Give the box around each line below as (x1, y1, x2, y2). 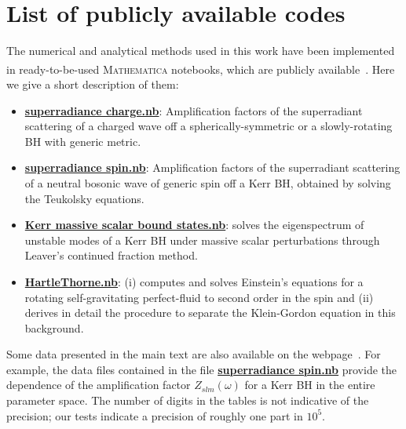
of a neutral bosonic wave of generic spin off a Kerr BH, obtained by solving (24, 174, 391, 191)
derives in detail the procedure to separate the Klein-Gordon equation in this (24, 304, 396, 321)
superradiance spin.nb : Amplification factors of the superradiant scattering (24, 159, 401, 176)
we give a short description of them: (6, 75, 179, 92)
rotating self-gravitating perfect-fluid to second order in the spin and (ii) (24, 289, 374, 305)
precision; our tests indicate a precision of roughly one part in (6, 407, 303, 424)
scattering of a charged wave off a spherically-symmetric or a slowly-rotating (24, 118, 393, 134)
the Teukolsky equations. (24, 190, 144, 206)
